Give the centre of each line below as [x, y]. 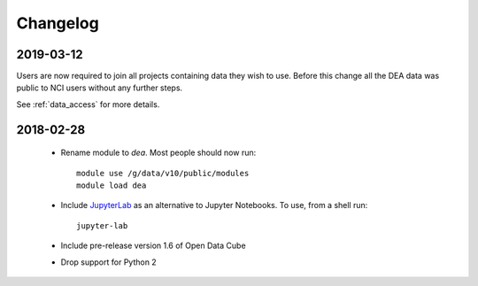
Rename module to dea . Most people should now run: [158, 153]
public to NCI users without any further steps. [100, 88]
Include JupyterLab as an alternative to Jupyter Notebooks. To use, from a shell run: [214, 205]
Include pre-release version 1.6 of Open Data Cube [154, 246]
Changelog [58, 23]
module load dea [112, 186]
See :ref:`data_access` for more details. [88, 104]
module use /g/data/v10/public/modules [163, 173]
